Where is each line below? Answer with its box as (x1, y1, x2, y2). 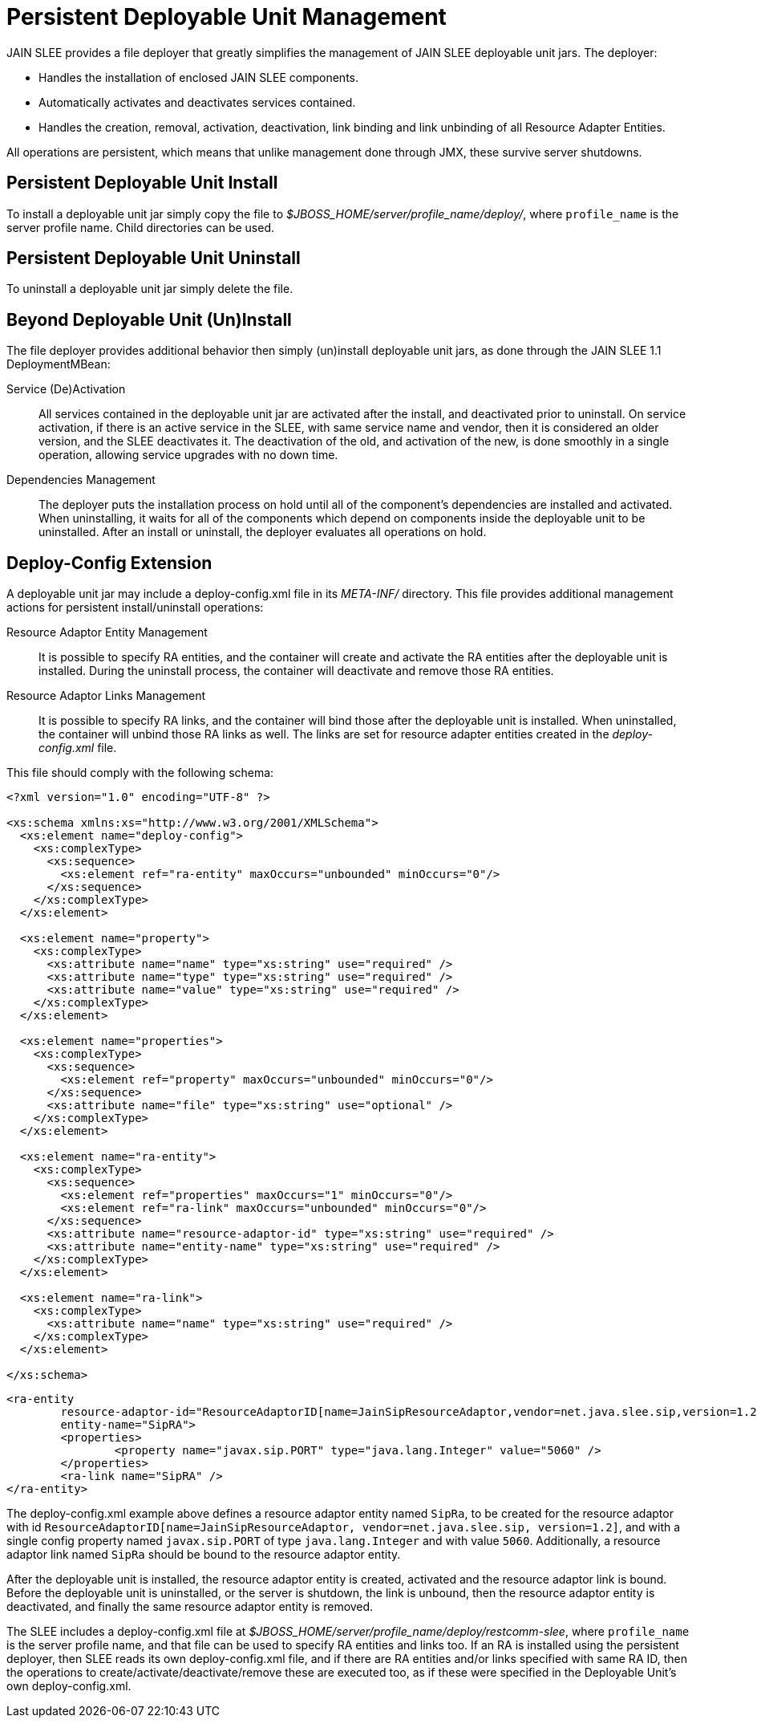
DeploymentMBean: (6, 357, 111, 372)
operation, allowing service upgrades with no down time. (38, 448, 338, 462)
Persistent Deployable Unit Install (6, 173, 278, 193)
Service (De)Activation (6, 382, 126, 396)
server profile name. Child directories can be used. (6, 220, 274, 234)
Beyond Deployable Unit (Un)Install (6, 309, 292, 330)
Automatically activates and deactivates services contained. (38, 95, 356, 109)
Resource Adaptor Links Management (6, 689, 206, 703)
